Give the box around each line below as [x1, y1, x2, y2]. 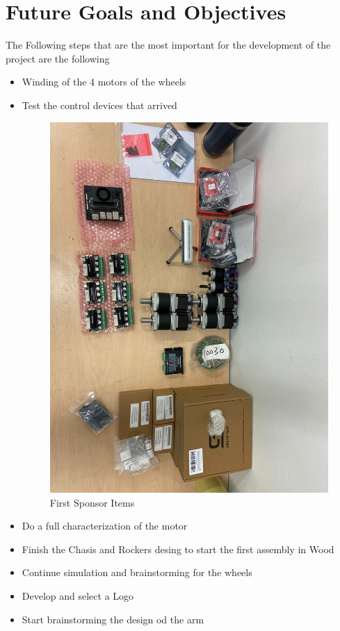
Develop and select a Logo [22, 589, 134, 603]
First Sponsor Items [49, 495, 135, 509]
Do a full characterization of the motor [22, 518, 188, 533]
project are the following [6, 51, 110, 65]
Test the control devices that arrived [22, 97, 177, 112]
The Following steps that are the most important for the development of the [6, 38, 331, 52]
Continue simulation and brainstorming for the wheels [22, 565, 252, 580]
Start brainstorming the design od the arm [22, 612, 204, 626]
